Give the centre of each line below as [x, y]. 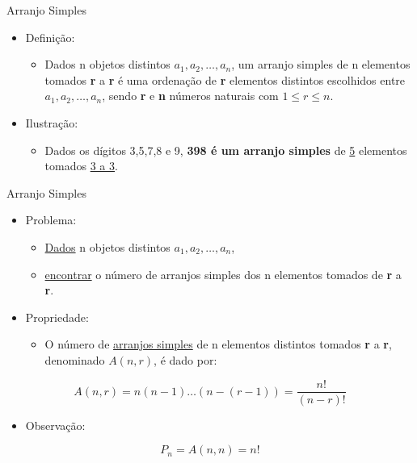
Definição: [50, 37]
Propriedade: [57, 317]
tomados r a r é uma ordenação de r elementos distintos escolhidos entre [225, 79]
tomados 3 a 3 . [81, 166]
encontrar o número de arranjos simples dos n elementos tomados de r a [223, 274]
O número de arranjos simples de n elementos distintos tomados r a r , [218, 344]
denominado [75, 359]
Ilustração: [52, 122]
